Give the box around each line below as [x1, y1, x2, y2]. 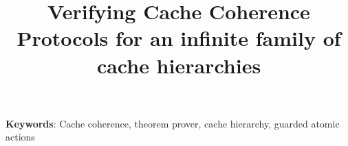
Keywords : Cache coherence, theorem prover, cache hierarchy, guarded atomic [6, 116, 340, 130]
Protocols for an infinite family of [17, 24, 341, 52]
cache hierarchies [96, 51, 261, 79]
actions [6, 130, 35, 144]
